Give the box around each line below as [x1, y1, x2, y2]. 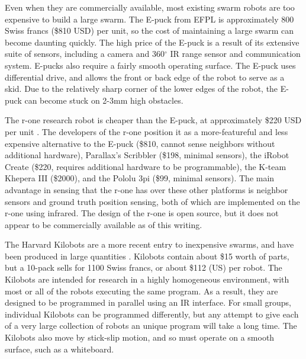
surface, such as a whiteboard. [5, 342, 114, 355]
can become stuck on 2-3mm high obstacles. [24, 94, 183, 106]
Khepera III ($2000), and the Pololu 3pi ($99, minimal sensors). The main [5, 172, 275, 184]
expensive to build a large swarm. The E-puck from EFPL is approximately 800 [5, 12, 294, 25]
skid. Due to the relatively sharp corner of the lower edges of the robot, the [5, 82, 278, 95]
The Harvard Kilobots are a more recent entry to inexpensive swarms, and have [5, 238, 294, 251]
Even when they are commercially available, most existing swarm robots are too [5, 1, 295, 13]
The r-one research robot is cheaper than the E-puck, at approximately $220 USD [5, 114, 302, 126]
